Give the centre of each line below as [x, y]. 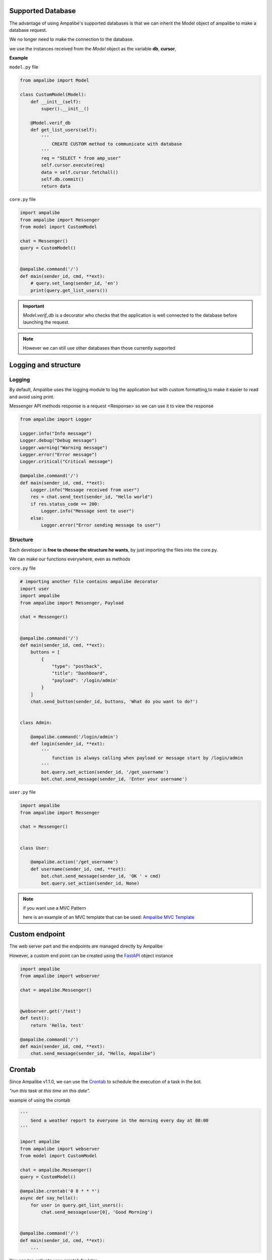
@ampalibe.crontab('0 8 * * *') [60, 1191]
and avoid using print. [32, 397]
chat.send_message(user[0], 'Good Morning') [97, 1212]
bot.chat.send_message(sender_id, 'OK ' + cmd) [101, 876]
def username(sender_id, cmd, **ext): [78, 869]
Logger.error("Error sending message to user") [101, 525]
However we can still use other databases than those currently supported [99, 348]
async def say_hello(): [49, 1198]
